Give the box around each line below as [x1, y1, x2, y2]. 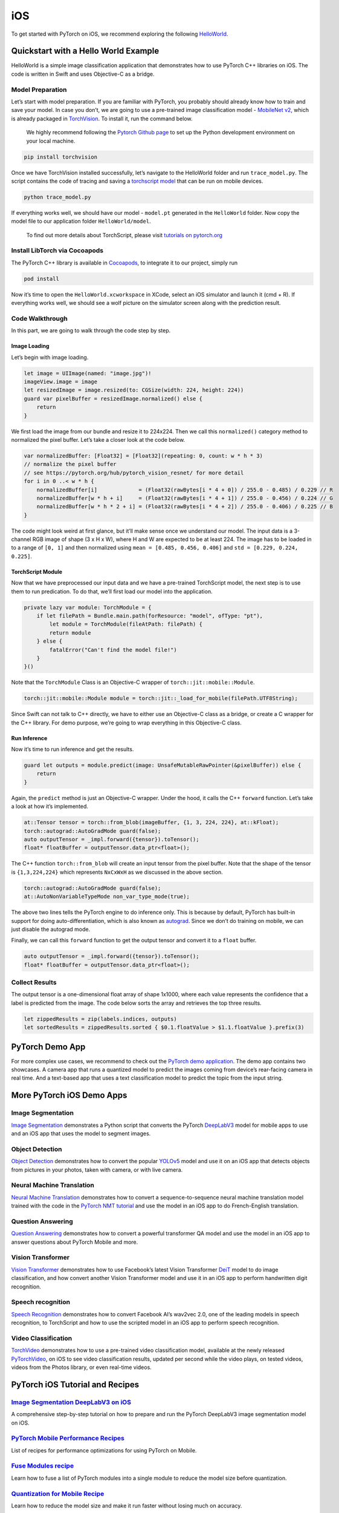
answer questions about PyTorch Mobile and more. [11, 1238, 138, 1246]
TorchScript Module [11, 568, 63, 575]
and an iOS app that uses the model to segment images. [11, 1130, 151, 1137]
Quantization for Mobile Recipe [11, 1489, 105, 1498]
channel [11, 536, 31, 543]
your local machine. [26, 137, 76, 145]
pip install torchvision [24, 153, 98, 160]
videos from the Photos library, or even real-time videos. [11, 1364, 152, 1371]
